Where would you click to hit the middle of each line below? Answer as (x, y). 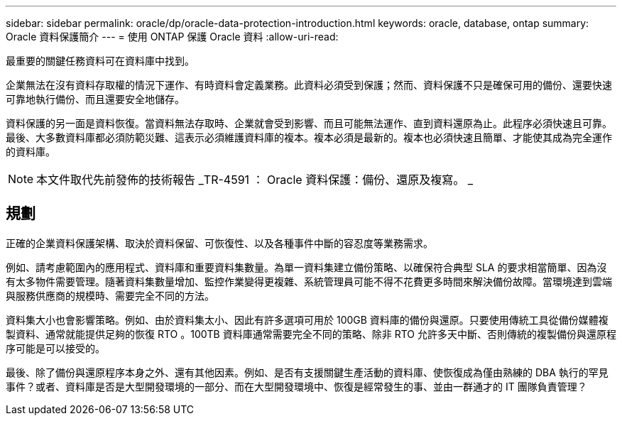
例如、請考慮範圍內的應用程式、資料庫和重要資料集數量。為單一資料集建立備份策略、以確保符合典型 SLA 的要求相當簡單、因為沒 (306, 267)
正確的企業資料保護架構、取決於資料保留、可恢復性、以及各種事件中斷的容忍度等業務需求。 (219, 243)
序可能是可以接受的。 (55, 348)
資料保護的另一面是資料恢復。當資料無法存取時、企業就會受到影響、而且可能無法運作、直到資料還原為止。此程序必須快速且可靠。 (309, 123)
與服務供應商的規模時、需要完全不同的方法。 (110, 295)
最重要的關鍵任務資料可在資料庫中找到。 (100, 61)
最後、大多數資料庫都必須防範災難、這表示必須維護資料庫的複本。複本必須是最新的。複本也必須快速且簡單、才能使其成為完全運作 (309, 137)
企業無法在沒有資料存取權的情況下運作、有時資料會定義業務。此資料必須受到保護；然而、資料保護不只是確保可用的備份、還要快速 (309, 85)
